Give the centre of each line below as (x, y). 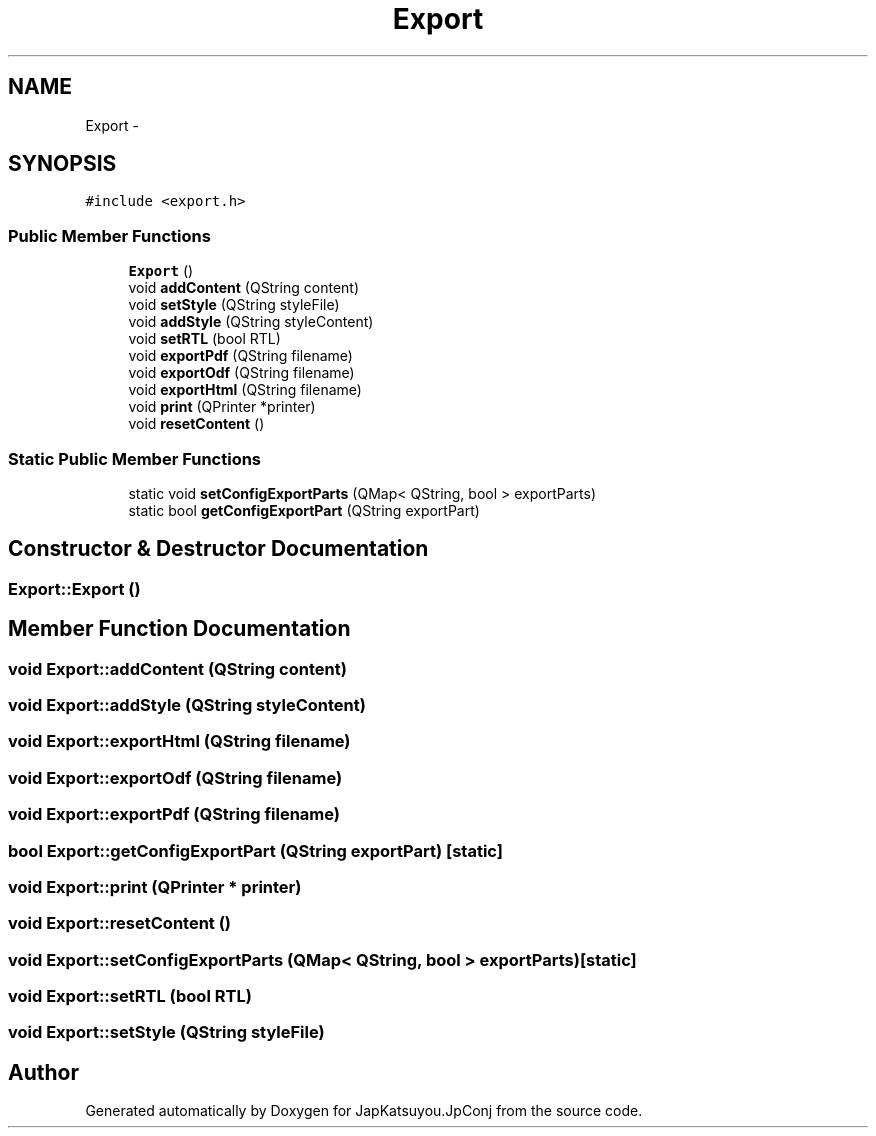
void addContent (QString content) (244, 288)
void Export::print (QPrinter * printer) (155, 886)
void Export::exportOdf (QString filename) (175, 777)
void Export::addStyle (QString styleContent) (187, 705)
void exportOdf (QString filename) (241, 373)
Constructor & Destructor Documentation (218, 549)
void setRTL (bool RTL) (204, 339)
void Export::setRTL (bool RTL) (130, 996)
